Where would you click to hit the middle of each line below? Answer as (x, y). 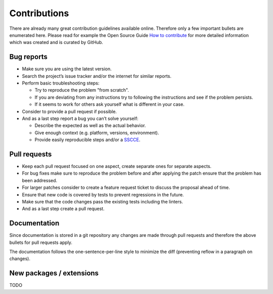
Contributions (39, 13)
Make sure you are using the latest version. (67, 69)
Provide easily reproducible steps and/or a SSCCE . (87, 140)
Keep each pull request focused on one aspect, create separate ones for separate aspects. (117, 166)
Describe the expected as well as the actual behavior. (90, 125)
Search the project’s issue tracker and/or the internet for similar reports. (97, 76)
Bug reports (29, 57)
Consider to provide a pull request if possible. (70, 111)
